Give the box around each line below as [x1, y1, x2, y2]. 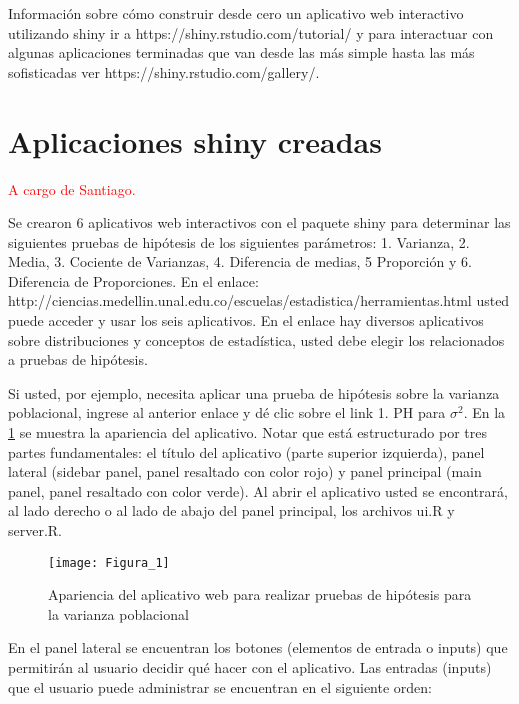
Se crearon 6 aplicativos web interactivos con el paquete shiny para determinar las [8, 212, 511, 233]
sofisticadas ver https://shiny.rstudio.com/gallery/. [8, 61, 320, 82]
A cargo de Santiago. [8, 178, 136, 199]
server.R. [8, 520, 63, 540]
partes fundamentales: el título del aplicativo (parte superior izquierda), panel [8, 441, 485, 462]
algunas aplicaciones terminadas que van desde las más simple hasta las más [8, 42, 475, 63]
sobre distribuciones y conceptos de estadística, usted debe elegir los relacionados [8, 329, 505, 350]
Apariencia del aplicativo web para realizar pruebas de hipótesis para [48, 584, 472, 605]
